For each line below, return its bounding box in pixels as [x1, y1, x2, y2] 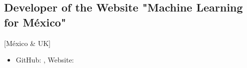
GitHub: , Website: [16, 54, 74, 65]
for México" [4, 14, 66, 29]
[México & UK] [4, 37, 51, 48]
